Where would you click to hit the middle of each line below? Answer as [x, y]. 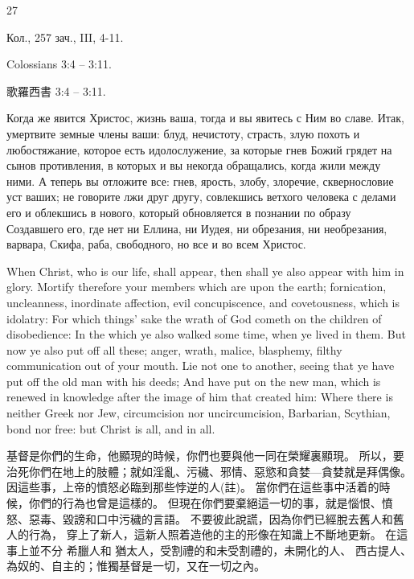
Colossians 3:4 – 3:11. [59, 64]
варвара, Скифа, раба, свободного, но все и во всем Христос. [156, 244]
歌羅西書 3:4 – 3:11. [56, 90]
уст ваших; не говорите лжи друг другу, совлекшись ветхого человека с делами [201, 197]
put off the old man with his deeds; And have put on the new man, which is [194, 381]
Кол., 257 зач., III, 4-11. [65, 37]
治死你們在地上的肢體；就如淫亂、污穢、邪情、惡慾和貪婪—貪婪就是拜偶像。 [209, 471]
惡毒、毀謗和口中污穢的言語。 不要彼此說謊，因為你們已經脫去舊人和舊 [216, 518]
